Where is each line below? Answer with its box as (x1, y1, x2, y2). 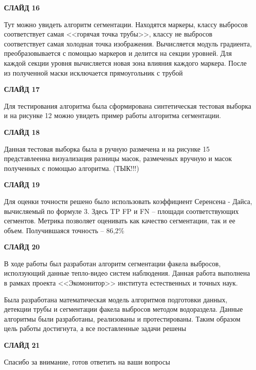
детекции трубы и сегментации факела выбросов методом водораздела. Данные (4, 304, 243, 314)
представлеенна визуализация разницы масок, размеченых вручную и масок (4, 153, 232, 164)
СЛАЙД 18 (4, 126, 40, 137)
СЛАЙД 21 (4, 340, 40, 350)
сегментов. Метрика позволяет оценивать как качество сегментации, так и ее (4, 215, 235, 226)
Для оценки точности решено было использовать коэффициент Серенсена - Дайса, (4, 196, 253, 206)
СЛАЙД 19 (4, 179, 40, 190)
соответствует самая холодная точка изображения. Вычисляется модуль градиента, (4, 38, 252, 48)
